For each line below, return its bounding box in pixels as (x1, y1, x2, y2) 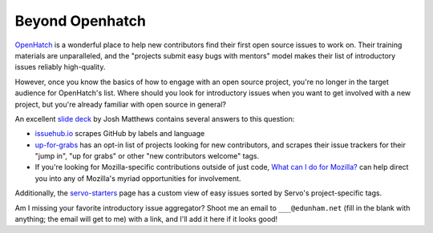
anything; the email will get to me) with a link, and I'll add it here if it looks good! (14, 215, 278, 224)
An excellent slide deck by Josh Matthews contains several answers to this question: (14, 114, 295, 123)
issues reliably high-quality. (14, 62, 106, 72)
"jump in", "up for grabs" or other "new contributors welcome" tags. (34, 151, 260, 161)
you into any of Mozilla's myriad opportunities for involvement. (34, 173, 241, 183)
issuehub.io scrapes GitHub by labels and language (34, 129, 205, 139)
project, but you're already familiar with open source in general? (14, 99, 226, 109)
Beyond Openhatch (14, 12, 146, 30)
